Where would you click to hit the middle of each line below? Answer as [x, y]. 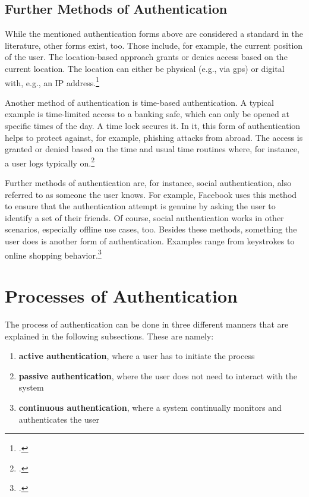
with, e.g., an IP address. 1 [52, 81]
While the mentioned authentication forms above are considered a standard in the [154, 34]
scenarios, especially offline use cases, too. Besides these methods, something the [151, 229]
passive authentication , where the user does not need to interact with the [158, 375]
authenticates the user [59, 419]
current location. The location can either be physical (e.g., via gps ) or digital [145, 68]
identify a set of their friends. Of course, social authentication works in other [144, 217]
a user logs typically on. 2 [50, 162]
